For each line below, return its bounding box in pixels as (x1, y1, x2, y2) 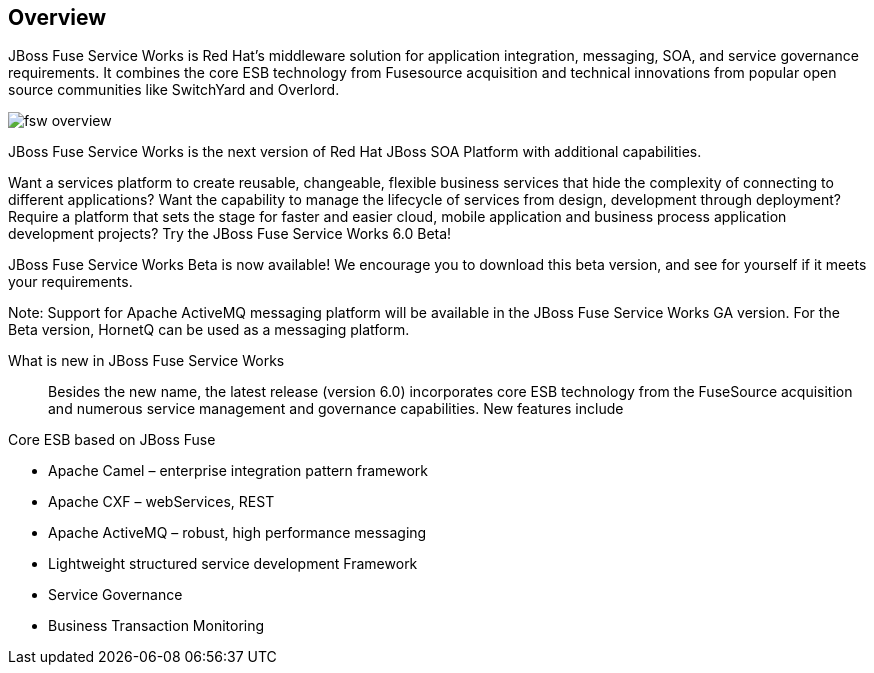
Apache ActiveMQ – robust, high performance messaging (48, 524, 427, 542)
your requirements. (8, 273, 133, 291)
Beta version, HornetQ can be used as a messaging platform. (8, 321, 410, 339)
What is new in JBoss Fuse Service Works (8, 352, 285, 370)
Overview (8, 5, 107, 30)
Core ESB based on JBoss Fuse (8, 431, 216, 449)
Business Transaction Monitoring (48, 617, 265, 635)
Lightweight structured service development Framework (48, 555, 418, 573)
